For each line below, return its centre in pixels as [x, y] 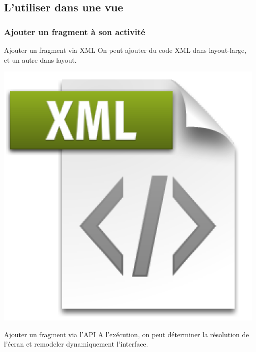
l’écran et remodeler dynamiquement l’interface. [76, 344]
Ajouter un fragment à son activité [75, 31]
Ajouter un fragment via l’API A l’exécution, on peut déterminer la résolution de [127, 334]
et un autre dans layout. [40, 59]
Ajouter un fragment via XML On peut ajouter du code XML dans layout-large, [125, 50]
